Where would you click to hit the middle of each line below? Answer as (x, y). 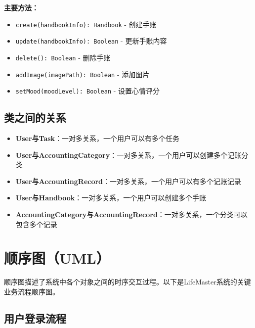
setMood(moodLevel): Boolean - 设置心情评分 (88, 91)
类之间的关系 (35, 117)
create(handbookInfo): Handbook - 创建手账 (86, 24)
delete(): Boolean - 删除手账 (63, 57)
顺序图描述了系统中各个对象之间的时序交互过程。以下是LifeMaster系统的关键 (127, 282)
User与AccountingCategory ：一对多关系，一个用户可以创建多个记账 (128, 155)
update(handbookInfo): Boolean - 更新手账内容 (91, 41)
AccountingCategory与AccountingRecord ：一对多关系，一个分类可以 (131, 214)
